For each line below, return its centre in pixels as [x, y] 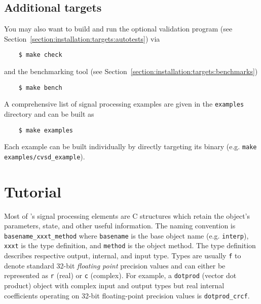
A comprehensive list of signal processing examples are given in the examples [124, 104]
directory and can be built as [49, 113]
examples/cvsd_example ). [45, 156]
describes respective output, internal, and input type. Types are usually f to [123, 256]
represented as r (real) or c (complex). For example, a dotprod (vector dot [120, 275]
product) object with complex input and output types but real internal [114, 285]
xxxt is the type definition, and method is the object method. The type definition [130, 245]
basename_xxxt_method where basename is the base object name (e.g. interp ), [126, 235]
